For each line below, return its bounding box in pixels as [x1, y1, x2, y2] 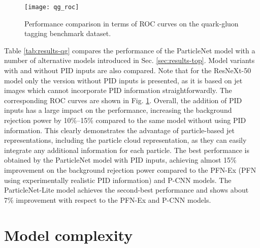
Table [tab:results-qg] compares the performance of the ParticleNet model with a [4, 45, 255, 55]
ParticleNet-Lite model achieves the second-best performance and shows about [4, 184, 249, 195]
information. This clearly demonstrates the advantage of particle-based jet [4, 125, 235, 135]
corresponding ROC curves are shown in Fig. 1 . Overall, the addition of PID [4, 95, 242, 105]
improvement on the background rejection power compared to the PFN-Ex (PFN [4, 164, 256, 175]
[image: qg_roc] [24, 4, 79, 11]
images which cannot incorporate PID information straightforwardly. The [4, 85, 232, 96]
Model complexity [4, 224, 133, 245]
